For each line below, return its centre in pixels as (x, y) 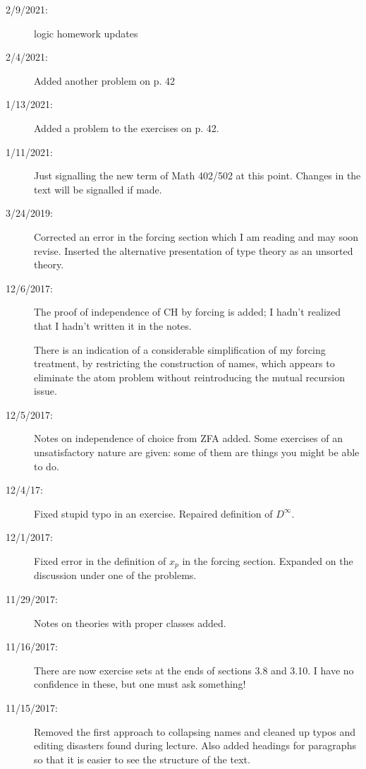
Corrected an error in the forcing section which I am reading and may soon (196, 236)
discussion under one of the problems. (115, 575)
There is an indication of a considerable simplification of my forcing (180, 349)
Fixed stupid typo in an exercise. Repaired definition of (153, 513)
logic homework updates (86, 33)
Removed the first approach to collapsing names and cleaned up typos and (195, 731)
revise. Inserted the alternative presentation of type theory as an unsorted (194, 250)
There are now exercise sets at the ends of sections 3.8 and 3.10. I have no (194, 670)
